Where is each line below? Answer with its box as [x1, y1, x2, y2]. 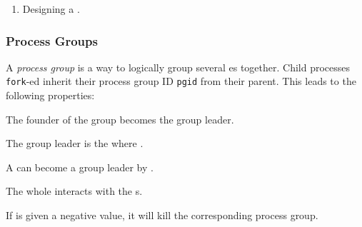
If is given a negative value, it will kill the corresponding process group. [6, 208, 318, 223]
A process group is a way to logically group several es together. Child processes [6, 59, 351, 74]
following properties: [6, 88, 95, 103]
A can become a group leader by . [6, 159, 154, 174]
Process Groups [6, 31, 98, 49]
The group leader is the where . [6, 136, 144, 151]
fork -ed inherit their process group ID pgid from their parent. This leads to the [6, 74, 356, 89]
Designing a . [22, 1, 80, 16]
